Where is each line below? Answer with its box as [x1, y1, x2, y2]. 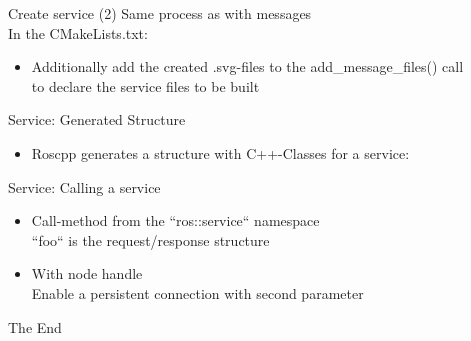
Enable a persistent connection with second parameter [31, 282, 364, 303]
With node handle [31, 263, 143, 284]
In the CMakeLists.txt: [8, 22, 148, 43]
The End [8, 316, 62, 337]
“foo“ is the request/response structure [31, 229, 270, 250]
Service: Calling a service [8, 176, 161, 197]
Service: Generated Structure [8, 109, 186, 130]
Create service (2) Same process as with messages [8, 3, 312, 23]
